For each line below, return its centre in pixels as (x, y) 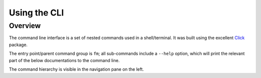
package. (18, 45)
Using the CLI (36, 13)
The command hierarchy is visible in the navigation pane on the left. (76, 69)
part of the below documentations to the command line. (64, 60)
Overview (25, 26)
